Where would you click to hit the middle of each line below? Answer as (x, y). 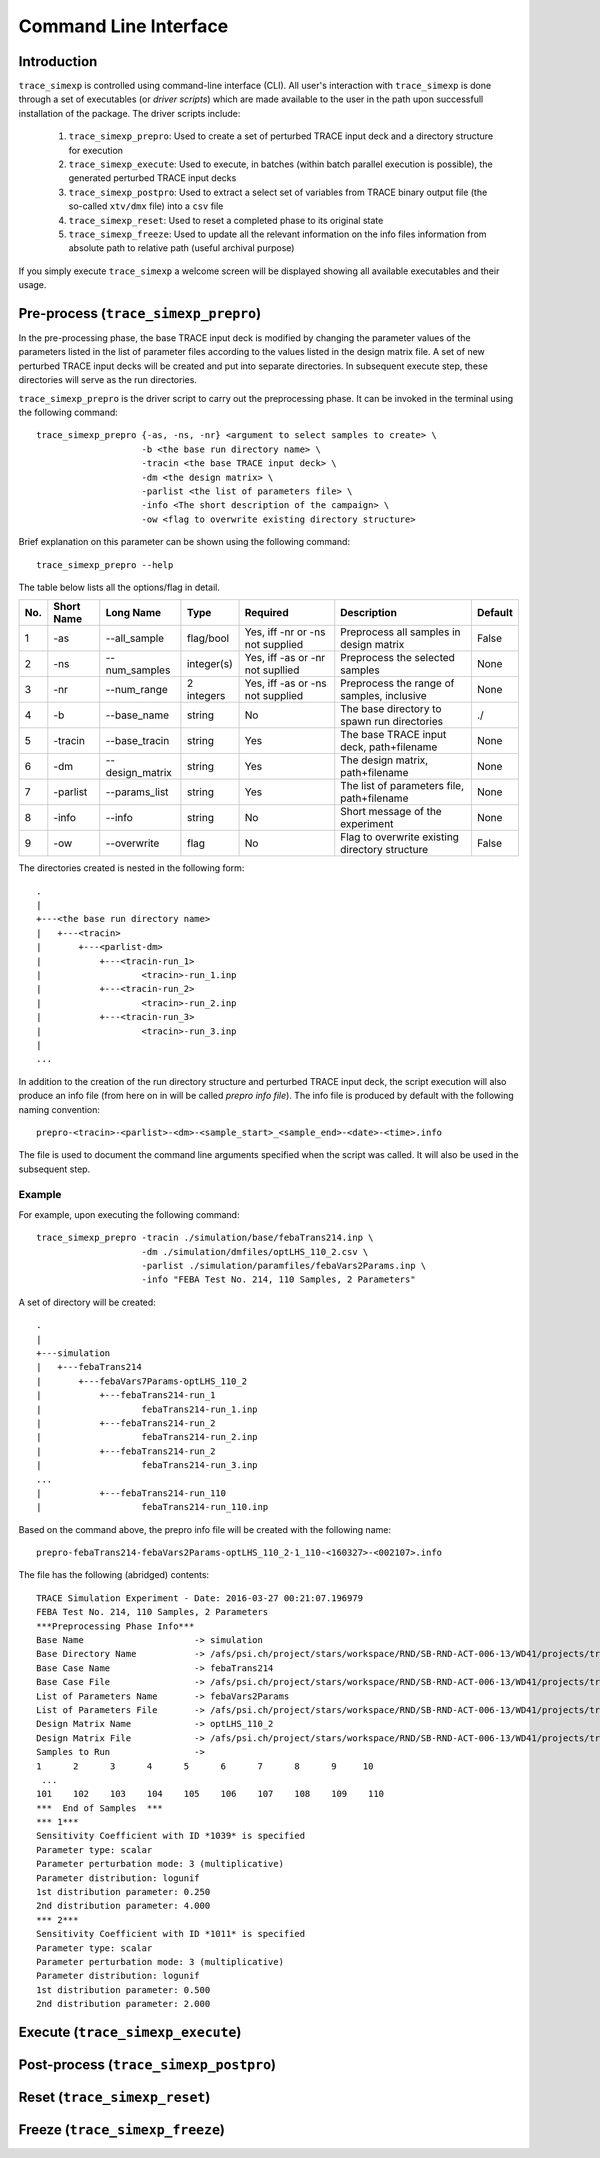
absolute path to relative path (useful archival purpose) (181, 248)
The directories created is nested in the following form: (131, 868)
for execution (96, 150)
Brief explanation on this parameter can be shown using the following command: (184, 542)
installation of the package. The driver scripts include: (129, 113)
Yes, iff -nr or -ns (285, 632)
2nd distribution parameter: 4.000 (123, 1906)
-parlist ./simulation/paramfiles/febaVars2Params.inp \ (284, 1266)
